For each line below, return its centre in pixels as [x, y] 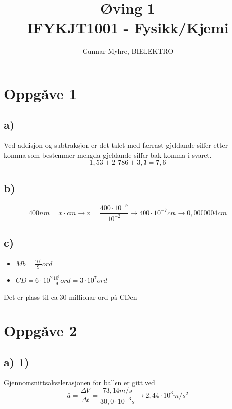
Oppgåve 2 [41, 330]
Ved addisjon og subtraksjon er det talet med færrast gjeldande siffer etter [116, 145]
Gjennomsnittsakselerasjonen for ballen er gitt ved [80, 382]
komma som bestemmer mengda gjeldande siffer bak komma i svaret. [108, 154]
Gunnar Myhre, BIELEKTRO [128, 51]
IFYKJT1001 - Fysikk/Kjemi [128, 27]
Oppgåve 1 [41, 93]
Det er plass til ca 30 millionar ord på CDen [71, 296]
